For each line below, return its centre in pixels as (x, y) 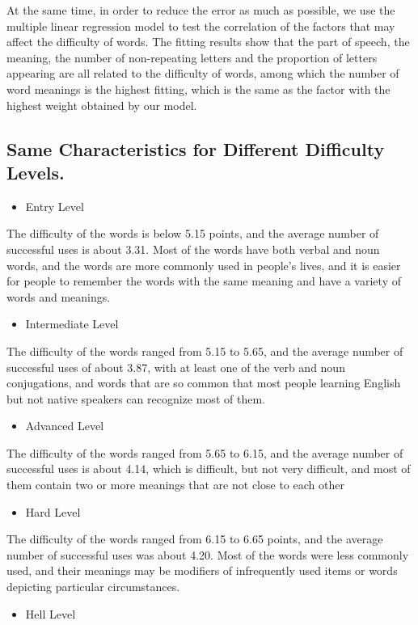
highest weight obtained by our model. (102, 105)
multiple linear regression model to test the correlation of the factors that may (201, 25)
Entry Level (55, 206)
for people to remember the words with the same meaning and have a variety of (204, 281)
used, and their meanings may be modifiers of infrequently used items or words (202, 570)
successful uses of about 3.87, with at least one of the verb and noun (176, 367)
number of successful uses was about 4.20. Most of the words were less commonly (208, 554)
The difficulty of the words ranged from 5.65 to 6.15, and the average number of (205, 452)
